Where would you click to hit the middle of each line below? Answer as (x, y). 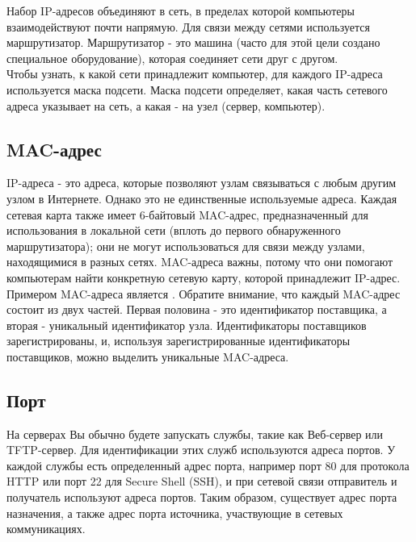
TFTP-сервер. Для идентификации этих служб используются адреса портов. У (201, 450)
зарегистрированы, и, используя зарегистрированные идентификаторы (179, 341)
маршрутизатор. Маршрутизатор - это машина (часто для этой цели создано (193, 42)
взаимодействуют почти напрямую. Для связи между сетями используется (188, 26)
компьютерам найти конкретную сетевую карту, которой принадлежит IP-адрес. (204, 277)
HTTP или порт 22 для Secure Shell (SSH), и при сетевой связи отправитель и (202, 481)
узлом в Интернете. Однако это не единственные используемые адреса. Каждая (202, 198)
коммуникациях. (46, 529)
